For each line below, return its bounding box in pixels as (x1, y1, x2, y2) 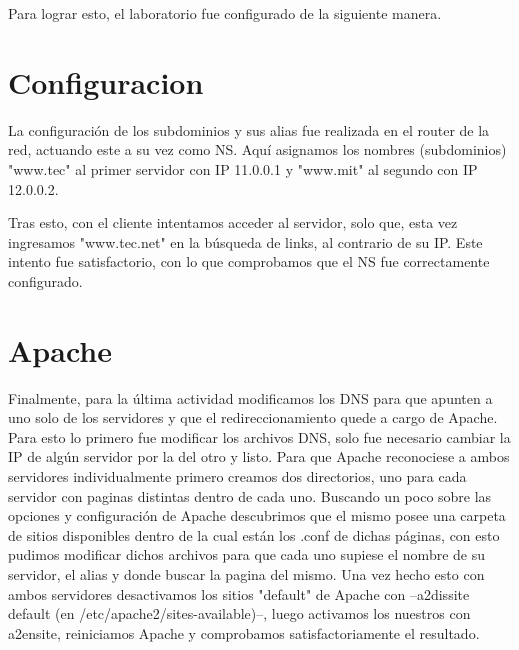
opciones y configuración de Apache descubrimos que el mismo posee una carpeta (8, 505, 506, 526)
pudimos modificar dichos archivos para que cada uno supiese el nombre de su (8, 544, 485, 565)
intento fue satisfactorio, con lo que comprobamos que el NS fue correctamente (8, 251, 490, 272)
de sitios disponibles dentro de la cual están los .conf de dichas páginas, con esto (8, 524, 500, 545)
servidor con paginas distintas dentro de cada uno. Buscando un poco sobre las (8, 485, 492, 506)
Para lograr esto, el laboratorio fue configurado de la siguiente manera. (8, 3, 442, 23)
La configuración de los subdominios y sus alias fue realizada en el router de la (8, 119, 490, 140)
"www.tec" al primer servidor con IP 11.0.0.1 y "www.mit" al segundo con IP (8, 158, 478, 179)
